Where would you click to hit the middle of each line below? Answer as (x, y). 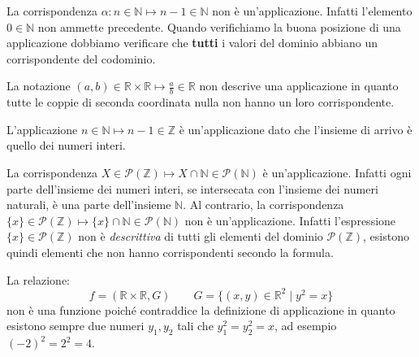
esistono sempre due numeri (76, 326)
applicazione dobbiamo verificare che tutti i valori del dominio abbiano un (192, 43)
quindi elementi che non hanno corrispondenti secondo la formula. (170, 252)
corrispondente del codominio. (81, 58)
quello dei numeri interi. (66, 145)
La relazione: (39, 279)
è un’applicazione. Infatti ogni (337, 172)
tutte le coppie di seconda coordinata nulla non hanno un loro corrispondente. (201, 102)
